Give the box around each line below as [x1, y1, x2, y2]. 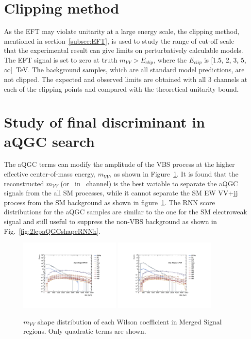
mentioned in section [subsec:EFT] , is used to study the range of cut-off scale [4, 35, 234, 46]
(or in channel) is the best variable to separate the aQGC [60, 178, 238, 188]
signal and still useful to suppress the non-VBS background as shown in [4, 216, 217, 226]
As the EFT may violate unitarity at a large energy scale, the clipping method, [4, 26, 239, 36]
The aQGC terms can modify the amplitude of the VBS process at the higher [4, 159, 235, 169]
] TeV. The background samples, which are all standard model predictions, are [11, 65, 245, 75]
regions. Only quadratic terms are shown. [23, 326, 146, 336]
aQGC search [4, 131, 95, 151]
